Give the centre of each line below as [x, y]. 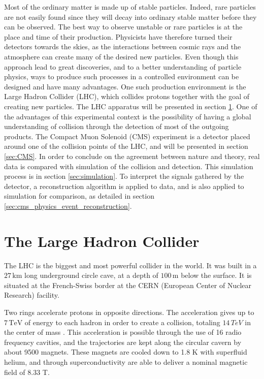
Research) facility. [32, 295]
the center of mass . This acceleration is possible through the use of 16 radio [123, 332]
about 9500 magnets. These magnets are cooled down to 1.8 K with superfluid [126, 352]
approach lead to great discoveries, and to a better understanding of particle [123, 66]
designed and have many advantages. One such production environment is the [125, 86]
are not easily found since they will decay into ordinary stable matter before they [130, 17]
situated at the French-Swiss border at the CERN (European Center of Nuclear [128, 285]
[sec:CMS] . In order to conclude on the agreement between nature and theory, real [132, 156]
